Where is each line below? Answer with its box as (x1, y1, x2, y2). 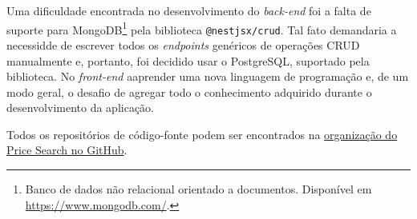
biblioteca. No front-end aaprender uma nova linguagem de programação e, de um (6, 68, 409, 85)
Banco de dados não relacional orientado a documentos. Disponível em (25, 181, 372, 197)
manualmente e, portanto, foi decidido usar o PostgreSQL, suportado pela (6, 52, 370, 69)
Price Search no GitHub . (6, 141, 128, 158)
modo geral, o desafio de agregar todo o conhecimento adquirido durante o (6, 83, 372, 100)
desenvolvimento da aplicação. (6, 99, 155, 116)
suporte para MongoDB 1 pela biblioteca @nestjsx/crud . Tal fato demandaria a (6, 18, 397, 38)
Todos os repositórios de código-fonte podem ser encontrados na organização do (6, 125, 398, 142)
